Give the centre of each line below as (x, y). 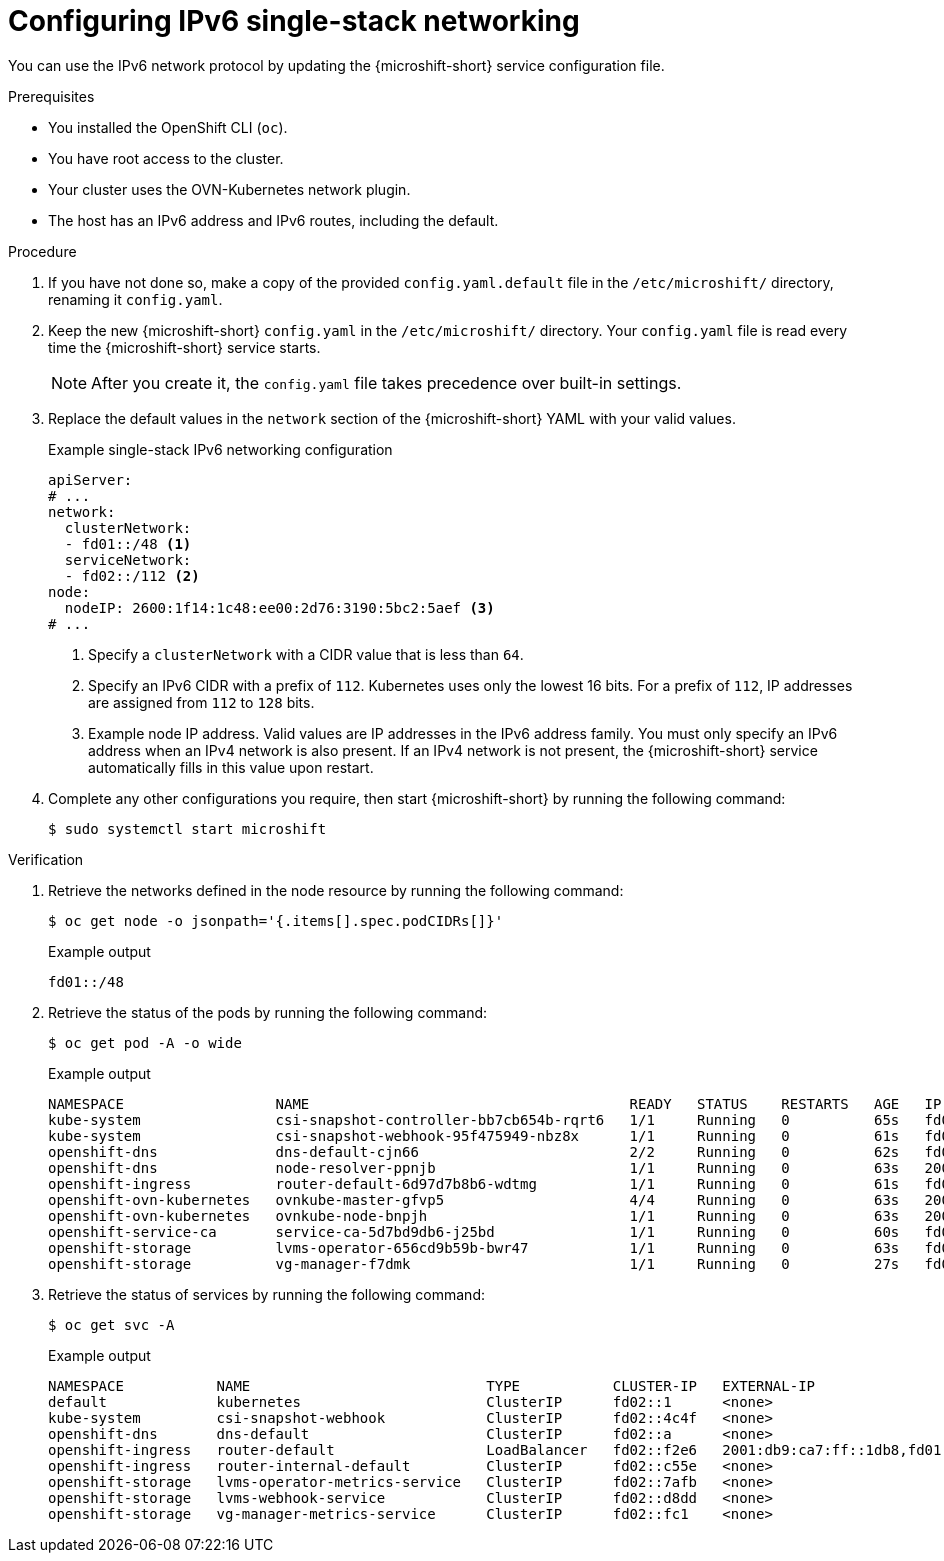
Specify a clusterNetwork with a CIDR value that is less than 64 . (306, 654)
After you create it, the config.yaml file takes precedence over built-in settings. (386, 382)
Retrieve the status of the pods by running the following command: (268, 1012)
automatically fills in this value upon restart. (231, 767)
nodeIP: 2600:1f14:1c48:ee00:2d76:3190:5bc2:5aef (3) (279, 607)
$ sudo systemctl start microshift (187, 828)
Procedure (42, 251)
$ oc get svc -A (111, 1324)
